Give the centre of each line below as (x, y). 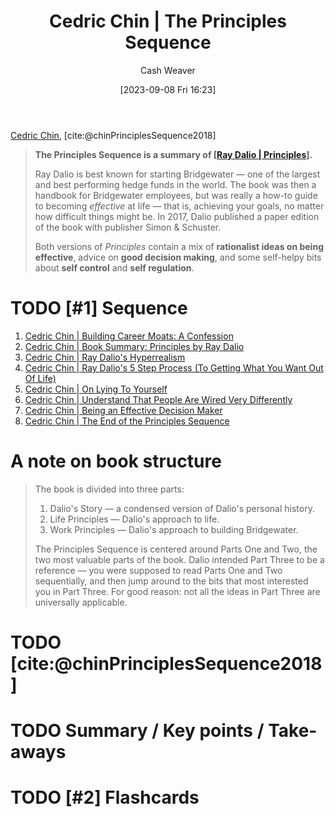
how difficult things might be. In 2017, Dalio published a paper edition (177, 216)
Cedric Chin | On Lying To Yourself (96, 389)
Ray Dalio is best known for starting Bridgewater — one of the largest (177, 174)
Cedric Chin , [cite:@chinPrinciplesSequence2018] (113, 135)
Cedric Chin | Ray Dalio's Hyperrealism (105, 357)
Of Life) (40, 378)
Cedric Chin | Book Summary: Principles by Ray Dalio (134, 346)
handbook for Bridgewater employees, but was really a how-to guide (176, 195)
